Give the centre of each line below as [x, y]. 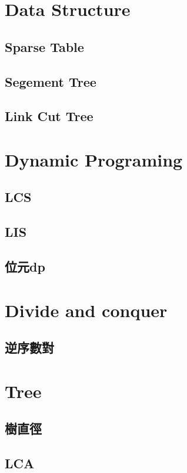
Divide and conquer [86, 310]
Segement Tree [51, 81]
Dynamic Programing [94, 159]
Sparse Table [44, 46]
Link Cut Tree [49, 116]
